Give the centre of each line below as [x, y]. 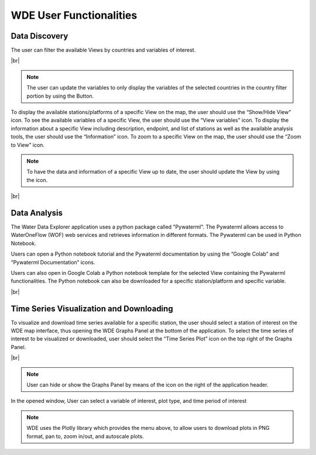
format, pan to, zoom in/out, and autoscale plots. [85, 436]
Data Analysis [37, 213]
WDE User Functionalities [74, 15]
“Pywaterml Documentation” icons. [53, 262]
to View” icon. [28, 145]
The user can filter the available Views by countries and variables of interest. [103, 50]
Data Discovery [39, 36]
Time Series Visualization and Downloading [92, 308]
